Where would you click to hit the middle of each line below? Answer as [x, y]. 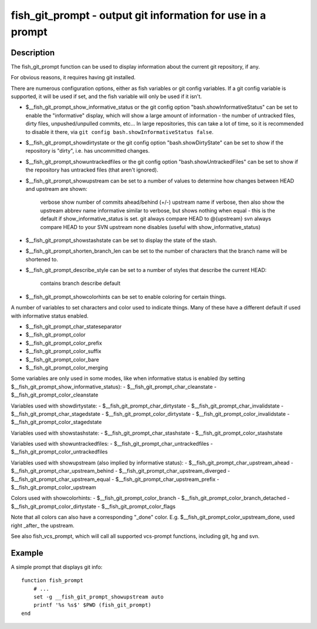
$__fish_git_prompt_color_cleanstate [55, 395]
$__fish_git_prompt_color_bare [62, 359]
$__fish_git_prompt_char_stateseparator [74, 327]
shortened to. [42, 259]
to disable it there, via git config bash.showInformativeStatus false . [119, 132]
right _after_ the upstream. [43, 525]
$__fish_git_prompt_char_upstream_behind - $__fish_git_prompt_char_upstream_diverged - [120, 471]
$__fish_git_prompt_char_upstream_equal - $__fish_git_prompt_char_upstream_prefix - [115, 479]
